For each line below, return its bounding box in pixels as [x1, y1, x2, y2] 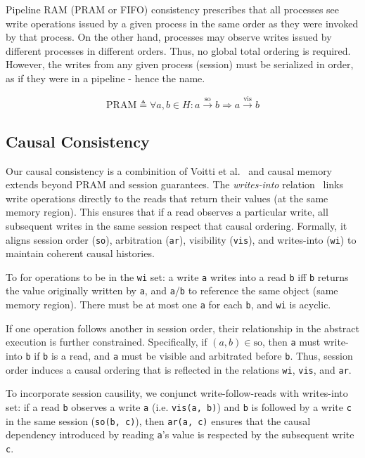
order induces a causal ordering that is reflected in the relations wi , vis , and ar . [6, 362, 352, 377]
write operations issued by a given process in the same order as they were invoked [6, 15, 359, 30]
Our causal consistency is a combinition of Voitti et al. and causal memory [6, 163, 333, 178]
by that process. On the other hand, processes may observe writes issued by [6, 30, 332, 44]
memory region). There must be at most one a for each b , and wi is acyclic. [6, 297, 331, 312]
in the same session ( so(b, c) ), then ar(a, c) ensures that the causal [6, 413, 311, 428]
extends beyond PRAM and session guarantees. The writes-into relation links [6, 177, 344, 192]
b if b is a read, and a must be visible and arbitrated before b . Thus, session [25, 348, 353, 362]
